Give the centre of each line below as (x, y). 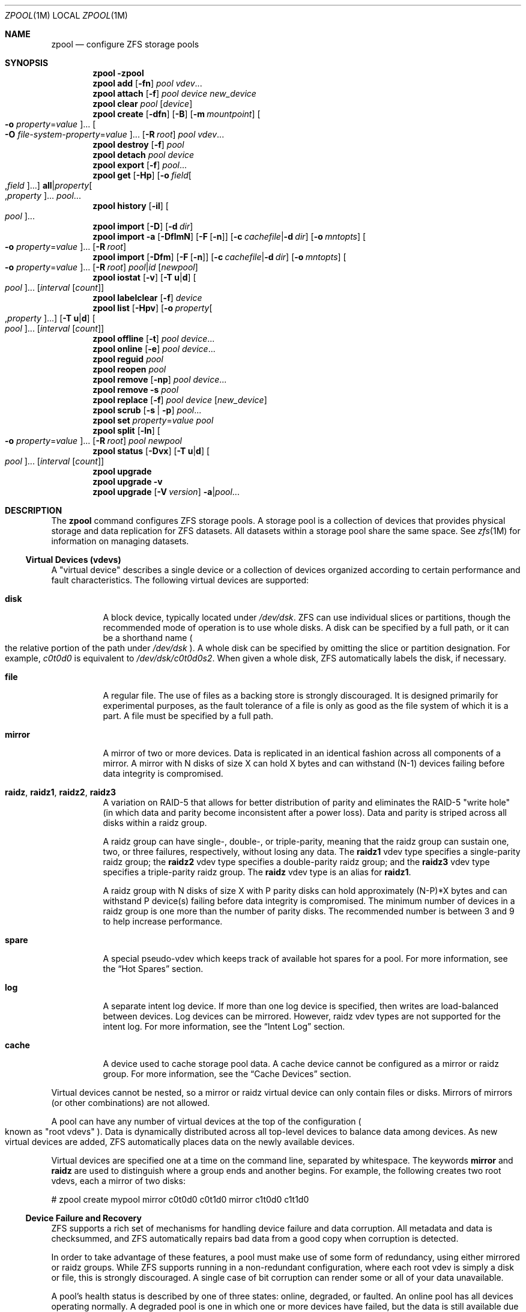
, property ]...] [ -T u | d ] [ (50, 318)
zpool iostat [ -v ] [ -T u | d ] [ (144, 277)
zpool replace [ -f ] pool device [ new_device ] (180, 400)
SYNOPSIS (27, 63)
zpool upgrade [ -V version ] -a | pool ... (166, 492)
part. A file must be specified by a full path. (188, 716)
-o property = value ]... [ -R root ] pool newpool (93, 441)
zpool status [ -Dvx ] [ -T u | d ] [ (151, 451)
